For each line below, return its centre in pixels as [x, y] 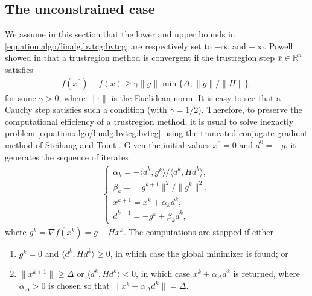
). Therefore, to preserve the [250, 109]
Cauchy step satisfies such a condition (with [86, 109]
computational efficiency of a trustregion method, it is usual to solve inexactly [149, 121]
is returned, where [267, 273]
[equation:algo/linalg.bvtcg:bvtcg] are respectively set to [108, 46]
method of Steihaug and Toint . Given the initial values [107, 144]
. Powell [279, 46]
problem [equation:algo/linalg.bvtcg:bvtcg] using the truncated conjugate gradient [156, 133]
